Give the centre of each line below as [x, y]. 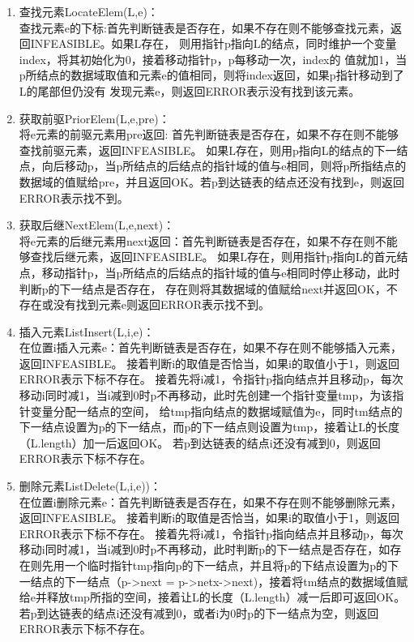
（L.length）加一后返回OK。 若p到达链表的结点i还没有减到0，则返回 [200, 442]
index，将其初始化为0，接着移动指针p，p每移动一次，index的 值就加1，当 [213, 59]
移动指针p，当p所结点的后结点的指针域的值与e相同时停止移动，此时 [221, 272]
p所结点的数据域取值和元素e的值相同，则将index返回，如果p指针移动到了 [211, 75]
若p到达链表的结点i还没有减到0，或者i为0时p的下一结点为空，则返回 [199, 612]
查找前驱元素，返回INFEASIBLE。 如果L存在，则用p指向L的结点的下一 [208, 150]
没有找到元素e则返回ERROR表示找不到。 [161, 304]
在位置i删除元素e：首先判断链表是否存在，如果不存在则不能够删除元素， [210, 501]
